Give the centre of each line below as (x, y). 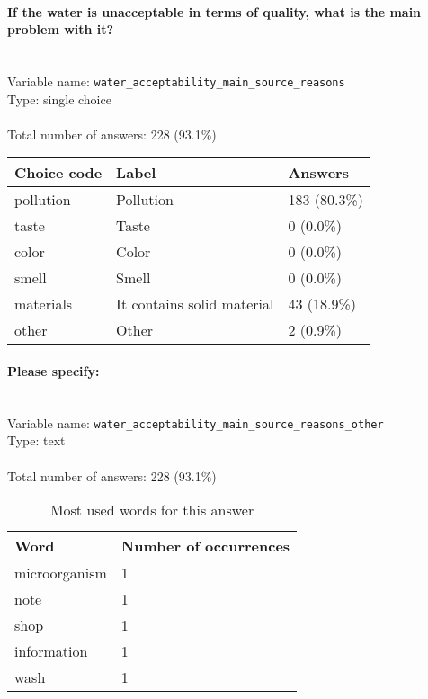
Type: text (36, 440)
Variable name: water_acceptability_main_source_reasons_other (196, 422)
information (51, 651)
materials (44, 304)
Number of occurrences (205, 546)
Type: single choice (59, 99)
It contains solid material (195, 304)
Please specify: (53, 371)
